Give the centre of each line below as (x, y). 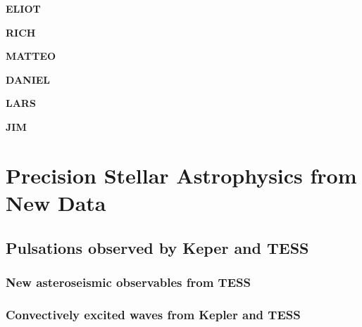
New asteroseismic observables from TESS (128, 282)
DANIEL (28, 79)
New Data (56, 202)
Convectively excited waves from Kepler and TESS (153, 314)
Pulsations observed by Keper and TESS (157, 247)
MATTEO (31, 56)
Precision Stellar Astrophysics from (181, 175)
